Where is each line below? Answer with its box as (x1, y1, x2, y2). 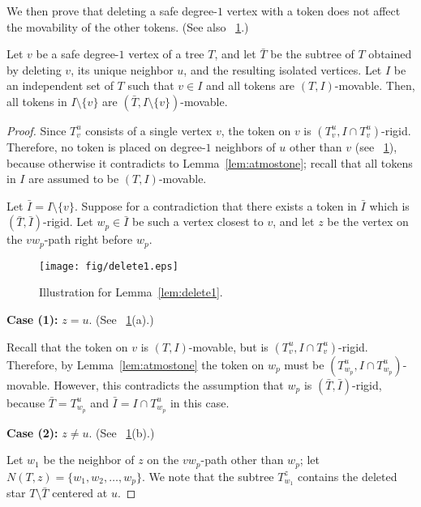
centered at (52, 484, 108, 501)
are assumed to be (28, 170, 119, 187)
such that (127, 77, 174, 94)
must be (284, 356, 324, 373)
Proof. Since (6, 121, 67, 138)
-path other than (200, 451, 284, 468)
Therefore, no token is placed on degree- (6, 138, 206, 155)
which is (369, 197, 410, 214)
